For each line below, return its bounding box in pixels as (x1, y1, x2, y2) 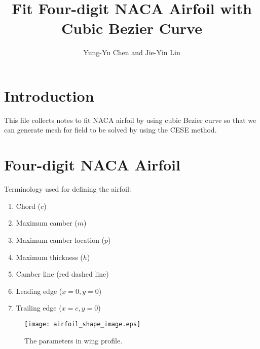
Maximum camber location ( (16, 234, 105, 245)
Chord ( (16, 200, 41, 211)
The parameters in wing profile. (24, 335, 123, 345)
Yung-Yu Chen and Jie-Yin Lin (83, 47, 180, 58)
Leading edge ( (16, 285, 62, 296)
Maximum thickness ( (16, 251, 83, 262)
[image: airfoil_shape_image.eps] (24, 320, 141, 328)
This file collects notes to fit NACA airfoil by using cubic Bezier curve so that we (4, 114, 256, 125)
